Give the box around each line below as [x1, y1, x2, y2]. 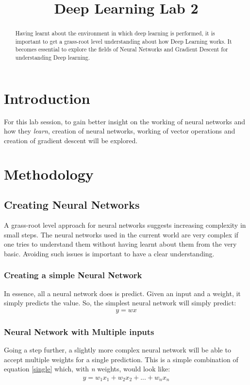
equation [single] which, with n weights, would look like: [4, 364, 170, 374]
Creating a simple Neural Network [4, 269, 142, 281]
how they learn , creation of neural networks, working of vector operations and [4, 126, 235, 136]
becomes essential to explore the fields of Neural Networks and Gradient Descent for [15, 45, 228, 53]
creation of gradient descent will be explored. [4, 135, 138, 145]
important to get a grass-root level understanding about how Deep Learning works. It [15, 37, 232, 45]
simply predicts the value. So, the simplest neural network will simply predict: [4, 298, 236, 308]
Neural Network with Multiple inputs [4, 325, 154, 337]
